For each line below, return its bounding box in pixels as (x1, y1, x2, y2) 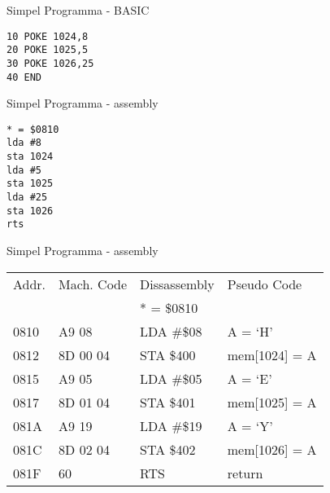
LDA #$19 (140, 416, 202, 435)
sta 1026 (7, 205, 54, 217)
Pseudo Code (227, 274, 302, 293)
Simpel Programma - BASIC (7, 2, 150, 18)
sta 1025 (7, 178, 54, 190)
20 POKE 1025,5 (7, 44, 89, 56)
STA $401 (140, 392, 196, 412)
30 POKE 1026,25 (7, 57, 94, 69)
